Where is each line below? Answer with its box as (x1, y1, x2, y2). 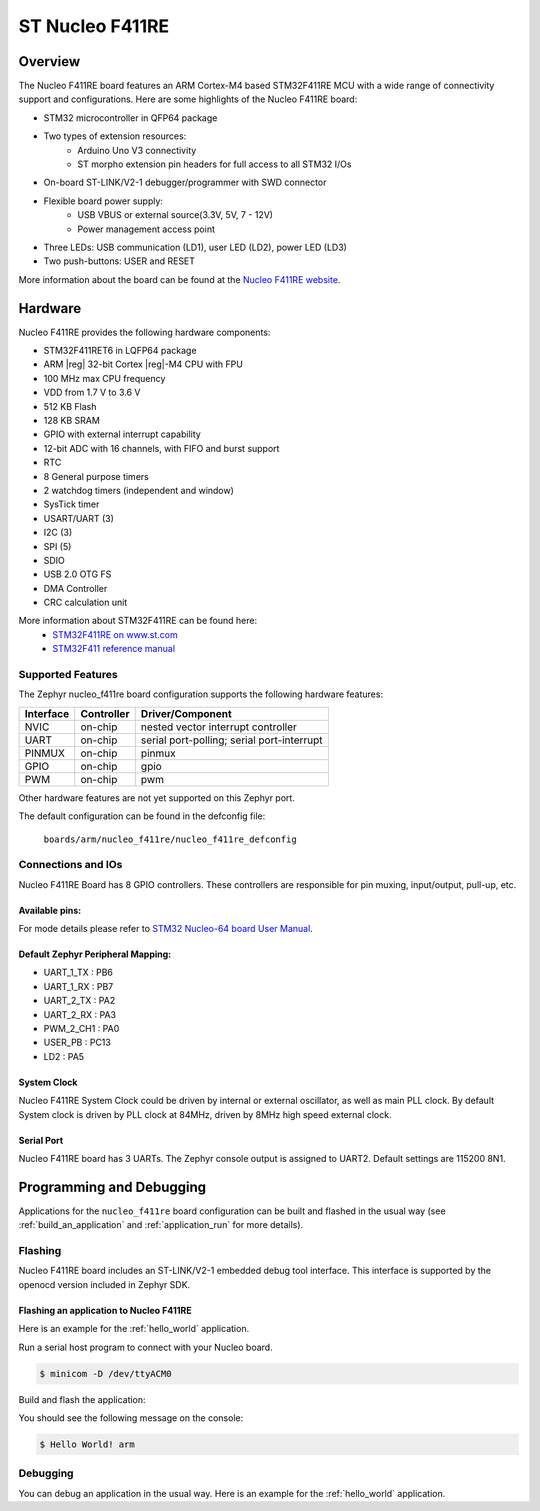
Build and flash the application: (18, 1393, 146, 1405)
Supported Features (18, 668, 119, 682)
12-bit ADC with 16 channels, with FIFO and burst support (43, 442, 280, 454)
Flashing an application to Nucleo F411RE (18, 1304, 192, 1316)
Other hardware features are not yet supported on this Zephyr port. (18, 791, 295, 804)
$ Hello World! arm (39, 1438, 135, 1450)
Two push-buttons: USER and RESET (43, 255, 195, 267)
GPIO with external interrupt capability (43, 428, 202, 440)
